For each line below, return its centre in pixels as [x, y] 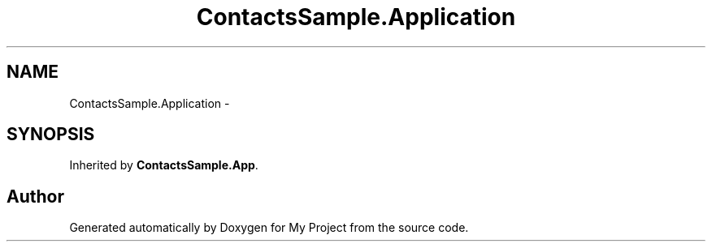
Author [35, 196]
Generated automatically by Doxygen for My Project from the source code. [269, 228]
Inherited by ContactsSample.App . [164, 165]
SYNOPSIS [51, 135]
